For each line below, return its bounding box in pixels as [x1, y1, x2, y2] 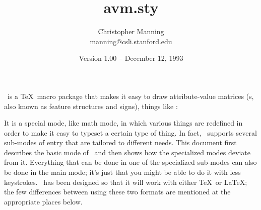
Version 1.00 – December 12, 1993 [79, 53, 183, 63]
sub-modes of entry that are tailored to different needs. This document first [4, 137, 237, 148]
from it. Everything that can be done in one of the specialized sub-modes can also [4, 157, 257, 167]
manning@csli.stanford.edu [90, 36, 172, 46]
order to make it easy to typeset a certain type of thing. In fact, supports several [4, 127, 257, 138]
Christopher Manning [98, 26, 164, 37]
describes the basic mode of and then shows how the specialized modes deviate [4, 147, 250, 157]
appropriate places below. [4, 196, 83, 206]
